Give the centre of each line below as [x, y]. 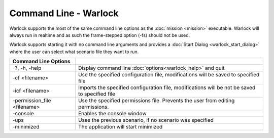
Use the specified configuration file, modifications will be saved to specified [169, 75]
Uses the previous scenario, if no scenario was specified [146, 120]
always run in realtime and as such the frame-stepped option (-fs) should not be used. [100, 35]
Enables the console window [112, 114]
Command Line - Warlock [64, 13]
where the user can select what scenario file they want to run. [74, 52]
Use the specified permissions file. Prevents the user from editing [156, 101]
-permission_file [32, 101]
